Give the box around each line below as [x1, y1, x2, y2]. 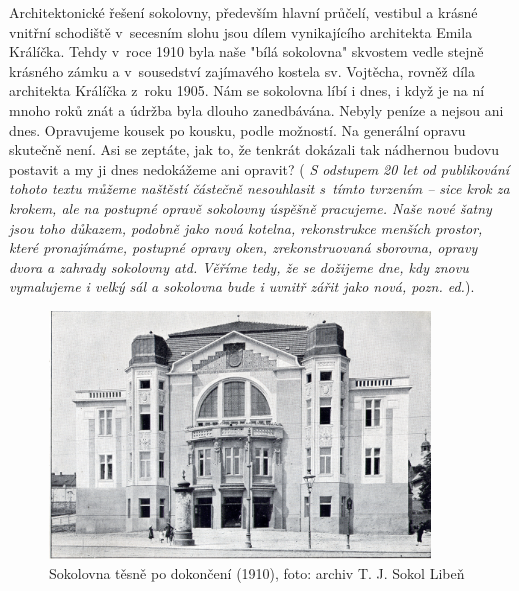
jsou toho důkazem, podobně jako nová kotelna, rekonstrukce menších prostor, [9, 217, 483, 238]
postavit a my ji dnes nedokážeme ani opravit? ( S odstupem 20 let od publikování [9, 158, 510, 179]
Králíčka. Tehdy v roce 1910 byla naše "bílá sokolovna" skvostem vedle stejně [9, 41, 484, 62]
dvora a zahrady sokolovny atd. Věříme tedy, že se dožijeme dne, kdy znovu [9, 256, 469, 277]
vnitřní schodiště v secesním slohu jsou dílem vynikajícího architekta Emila [9, 21, 473, 42]
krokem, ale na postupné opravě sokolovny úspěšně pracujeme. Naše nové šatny [9, 197, 492, 218]
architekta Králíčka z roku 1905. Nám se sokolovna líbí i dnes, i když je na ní [9, 80, 485, 101]
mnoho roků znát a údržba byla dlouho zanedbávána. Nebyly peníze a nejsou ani [9, 99, 504, 120]
